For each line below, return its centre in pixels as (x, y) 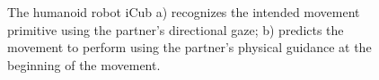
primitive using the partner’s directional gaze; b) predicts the (176, 29)
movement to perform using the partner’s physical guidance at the (189, 47)
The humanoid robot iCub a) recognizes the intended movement (184, 12)
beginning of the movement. (84, 64)
